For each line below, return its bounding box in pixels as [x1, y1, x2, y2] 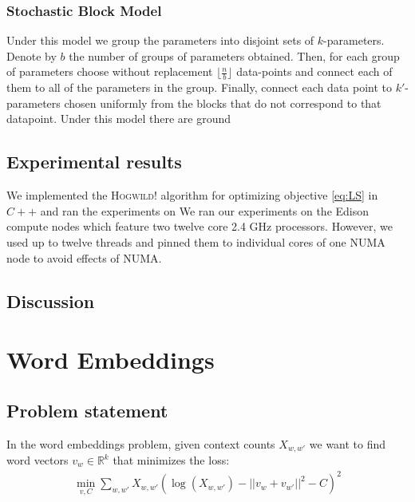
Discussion [6, 288, 95, 313]
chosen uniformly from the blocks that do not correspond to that [64, 94, 381, 111]
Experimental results [6, 149, 182, 174]
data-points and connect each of [236, 63, 393, 80]
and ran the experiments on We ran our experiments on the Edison [40, 202, 370, 219]
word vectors [6, 452, 69, 468]
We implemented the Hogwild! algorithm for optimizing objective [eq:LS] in [6, 187, 378, 204]
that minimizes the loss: [113, 452, 230, 468]
